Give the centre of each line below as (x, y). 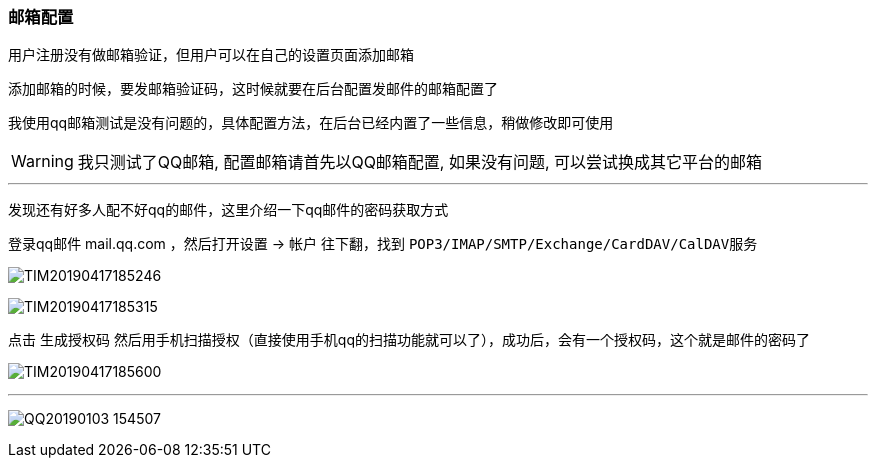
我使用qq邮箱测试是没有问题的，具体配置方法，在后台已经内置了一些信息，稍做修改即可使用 (311, 123)
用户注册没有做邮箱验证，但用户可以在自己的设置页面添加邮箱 (211, 55)
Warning (42, 161)
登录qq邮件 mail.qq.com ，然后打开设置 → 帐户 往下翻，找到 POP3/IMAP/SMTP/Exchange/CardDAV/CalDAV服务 (383, 244)
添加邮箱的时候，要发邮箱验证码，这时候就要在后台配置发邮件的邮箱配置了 (253, 89)
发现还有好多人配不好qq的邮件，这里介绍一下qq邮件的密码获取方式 (228, 210)
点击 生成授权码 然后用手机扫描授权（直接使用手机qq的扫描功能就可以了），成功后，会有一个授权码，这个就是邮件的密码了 (409, 340)
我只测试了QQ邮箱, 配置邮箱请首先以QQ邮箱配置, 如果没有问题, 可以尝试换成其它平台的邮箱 (420, 162)
